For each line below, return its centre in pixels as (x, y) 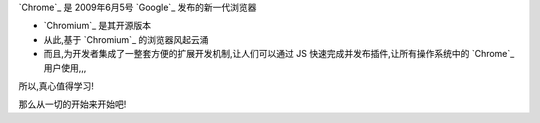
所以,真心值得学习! (56, 86)
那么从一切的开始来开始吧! (72, 104)
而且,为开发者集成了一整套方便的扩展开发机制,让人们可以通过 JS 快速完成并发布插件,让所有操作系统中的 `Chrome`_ (279, 54)
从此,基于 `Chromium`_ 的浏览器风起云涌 (126, 39)
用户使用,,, (65, 67)
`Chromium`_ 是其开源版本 (97, 26)
